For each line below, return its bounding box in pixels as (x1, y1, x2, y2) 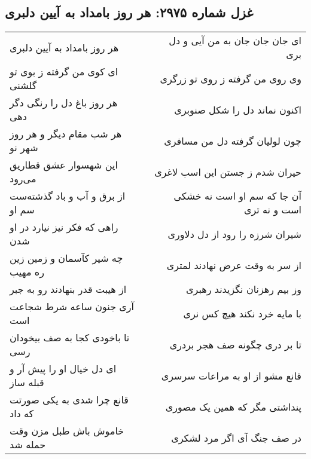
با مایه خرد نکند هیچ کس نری (183, 306, 301, 320)
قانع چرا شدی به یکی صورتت (10, 393, 129, 407)
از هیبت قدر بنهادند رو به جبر (10, 282, 127, 296)
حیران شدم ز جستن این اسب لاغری (154, 164, 301, 179)
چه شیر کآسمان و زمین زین (10, 251, 123, 265)
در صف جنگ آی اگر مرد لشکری (171, 430, 301, 445)
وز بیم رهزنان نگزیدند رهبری (186, 282, 301, 296)
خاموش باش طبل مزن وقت (10, 424, 124, 438)
